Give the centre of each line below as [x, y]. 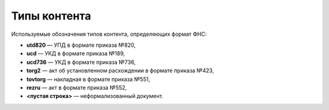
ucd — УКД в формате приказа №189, [76, 53]
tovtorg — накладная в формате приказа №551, [88, 79]
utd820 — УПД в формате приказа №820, [81, 45]
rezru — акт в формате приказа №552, [77, 88]
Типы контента [51, 16]
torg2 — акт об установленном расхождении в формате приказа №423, [120, 70]
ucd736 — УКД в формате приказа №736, [81, 62]
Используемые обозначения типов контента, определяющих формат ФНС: [109, 34]
